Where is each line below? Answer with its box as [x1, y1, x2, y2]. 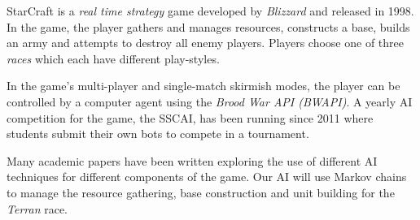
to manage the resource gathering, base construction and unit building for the [7, 183, 395, 201]
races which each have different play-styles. [7, 50, 220, 67]
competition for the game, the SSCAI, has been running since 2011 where [7, 109, 374, 126]
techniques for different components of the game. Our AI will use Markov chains [7, 168, 407, 185]
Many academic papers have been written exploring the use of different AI [7, 152, 378, 169]
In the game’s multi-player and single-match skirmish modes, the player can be [7, 77, 400, 94]
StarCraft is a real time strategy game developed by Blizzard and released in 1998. [7, 2, 414, 19]
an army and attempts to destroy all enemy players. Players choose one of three [7, 34, 404, 51]
